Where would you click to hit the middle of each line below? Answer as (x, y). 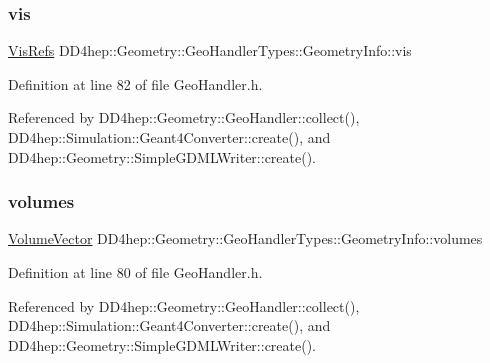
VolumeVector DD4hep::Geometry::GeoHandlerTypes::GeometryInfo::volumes (245, 238)
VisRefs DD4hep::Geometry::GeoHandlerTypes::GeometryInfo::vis (210, 50)
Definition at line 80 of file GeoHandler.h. (135, 272)
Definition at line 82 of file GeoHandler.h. (135, 83)
